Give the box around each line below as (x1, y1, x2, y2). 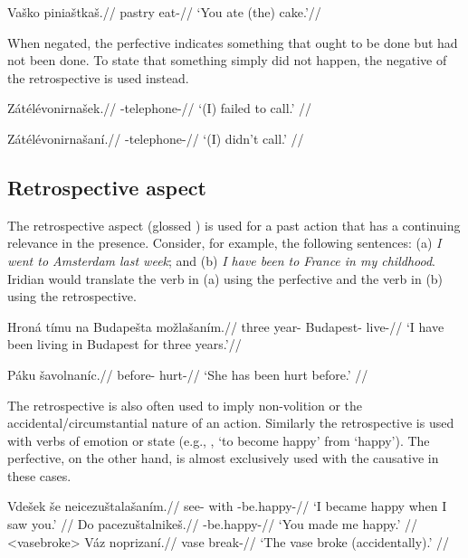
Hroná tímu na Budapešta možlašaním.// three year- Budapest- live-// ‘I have (7, 317, 444, 336)
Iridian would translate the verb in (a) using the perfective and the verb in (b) (7, 269, 444, 288)
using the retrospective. (7, 287, 137, 306)
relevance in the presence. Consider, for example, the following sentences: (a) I (7, 233, 442, 252)
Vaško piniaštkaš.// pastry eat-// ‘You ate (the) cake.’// (7, 3, 321, 21)
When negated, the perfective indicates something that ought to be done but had (7, 33, 458, 52)
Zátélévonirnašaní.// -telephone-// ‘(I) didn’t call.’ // (7, 128, 304, 147)
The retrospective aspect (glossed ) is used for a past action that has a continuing (7, 215, 461, 234)
